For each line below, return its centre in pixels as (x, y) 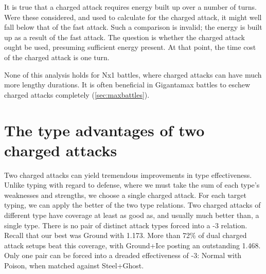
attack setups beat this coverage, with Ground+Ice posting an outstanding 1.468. (132, 245)
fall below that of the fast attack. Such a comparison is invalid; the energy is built (133, 27)
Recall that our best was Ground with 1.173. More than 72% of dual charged (126, 235)
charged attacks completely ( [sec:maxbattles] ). (77, 94)
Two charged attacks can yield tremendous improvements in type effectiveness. (128, 175)
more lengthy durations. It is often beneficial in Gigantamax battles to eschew (127, 85)
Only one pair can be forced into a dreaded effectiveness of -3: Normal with (123, 255)
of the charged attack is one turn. (57, 57)
